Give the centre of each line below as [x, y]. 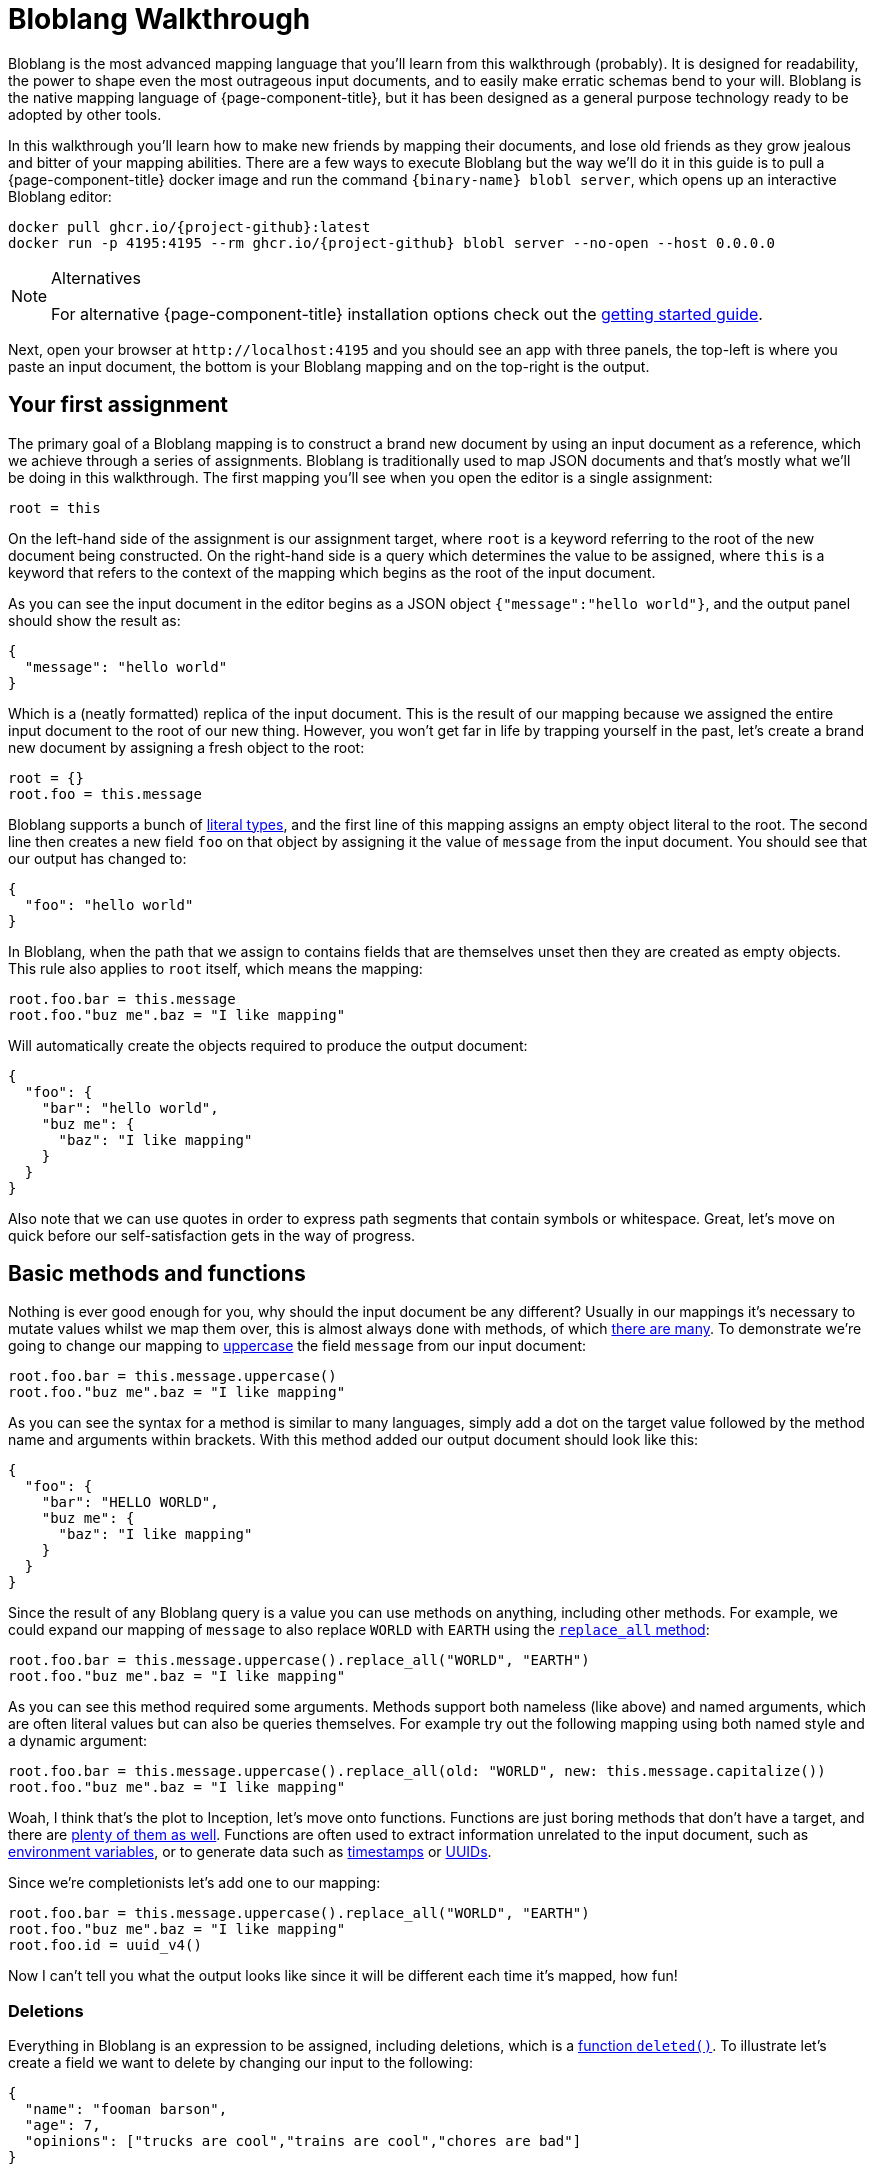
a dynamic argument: [78, 1741]
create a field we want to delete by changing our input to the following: [240, 2063]
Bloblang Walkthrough [159, 19]
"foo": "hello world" [109, 904]
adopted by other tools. [85, 114]
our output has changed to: [97, 858]
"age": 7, [62, 2125]
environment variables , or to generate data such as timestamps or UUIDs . [250, 1852]
